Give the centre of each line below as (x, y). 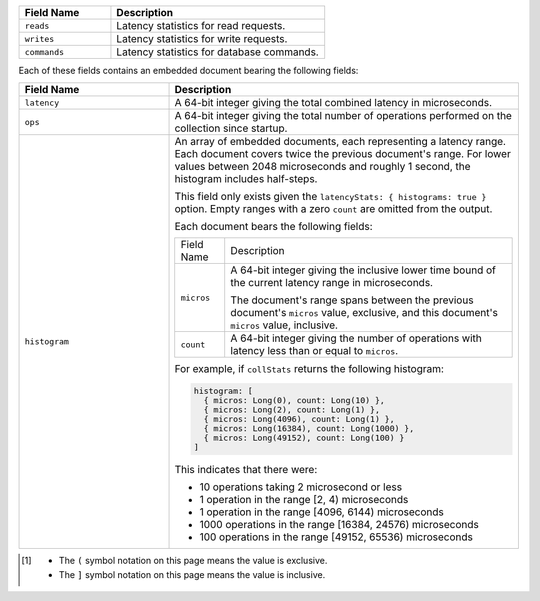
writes (39, 38)
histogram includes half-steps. (246, 179)
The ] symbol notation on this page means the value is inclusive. (192, 574)
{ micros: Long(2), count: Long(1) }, (291, 410)
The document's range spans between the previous (352, 300)
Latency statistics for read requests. (201, 25)
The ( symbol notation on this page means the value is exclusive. (193, 561)
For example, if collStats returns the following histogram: (309, 369)
